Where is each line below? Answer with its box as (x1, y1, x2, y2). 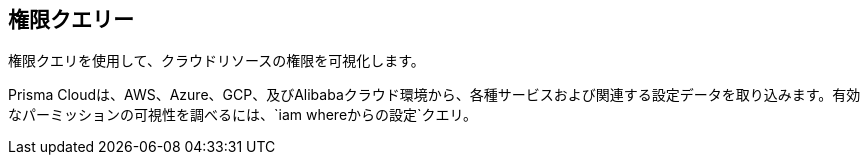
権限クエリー (8, 7, 134, 32)
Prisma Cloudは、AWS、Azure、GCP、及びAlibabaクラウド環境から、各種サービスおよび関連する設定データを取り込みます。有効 (8, 86, 861, 104)
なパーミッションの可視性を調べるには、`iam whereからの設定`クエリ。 (8, 106, 478, 124)
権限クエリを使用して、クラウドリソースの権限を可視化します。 (8, 52, 425, 70)
